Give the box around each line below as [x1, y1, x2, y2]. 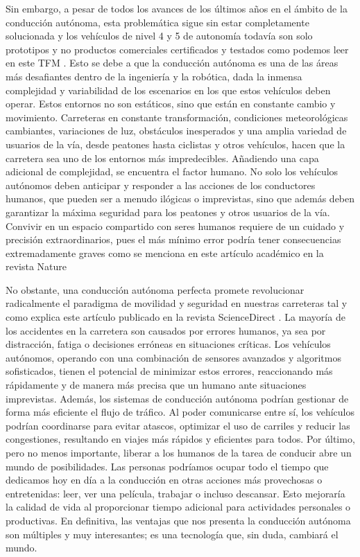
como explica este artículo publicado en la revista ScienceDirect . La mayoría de [6, 310, 345, 324]
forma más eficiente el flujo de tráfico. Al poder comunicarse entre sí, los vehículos [6, 405, 354, 419]
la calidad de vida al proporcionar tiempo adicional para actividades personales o [6, 499, 351, 514]
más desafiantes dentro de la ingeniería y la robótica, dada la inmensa [6, 69, 302, 83]
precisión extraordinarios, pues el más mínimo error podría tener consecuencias [6, 232, 341, 247]
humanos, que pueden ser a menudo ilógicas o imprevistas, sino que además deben [6, 191, 355, 206]
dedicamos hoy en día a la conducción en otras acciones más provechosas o [6, 472, 323, 487]
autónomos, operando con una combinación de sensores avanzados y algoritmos [6, 350, 341, 364]
